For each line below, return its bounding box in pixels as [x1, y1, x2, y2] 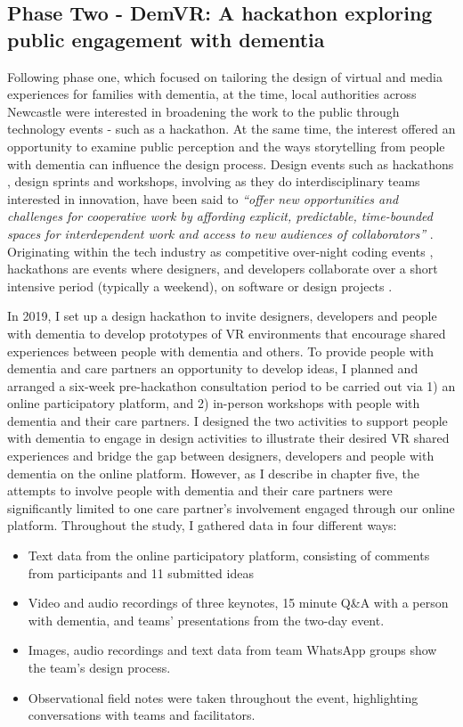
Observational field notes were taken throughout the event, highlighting [28, 688, 418, 707]
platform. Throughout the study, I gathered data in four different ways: [7, 516, 397, 535]
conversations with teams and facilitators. [28, 706, 256, 724]
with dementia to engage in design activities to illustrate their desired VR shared [7, 429, 450, 447]
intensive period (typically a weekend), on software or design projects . [7, 276, 393, 295]
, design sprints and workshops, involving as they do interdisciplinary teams [7, 172, 420, 191]
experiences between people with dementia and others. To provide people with [7, 341, 434, 360]
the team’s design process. [28, 658, 171, 676]
